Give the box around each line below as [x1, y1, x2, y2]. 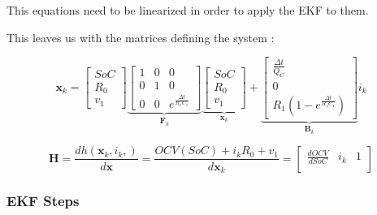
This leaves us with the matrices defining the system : [6, 28, 275, 45]
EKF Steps [6, 190, 80, 210]
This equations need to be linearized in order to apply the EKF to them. [6, 2, 369, 18]
